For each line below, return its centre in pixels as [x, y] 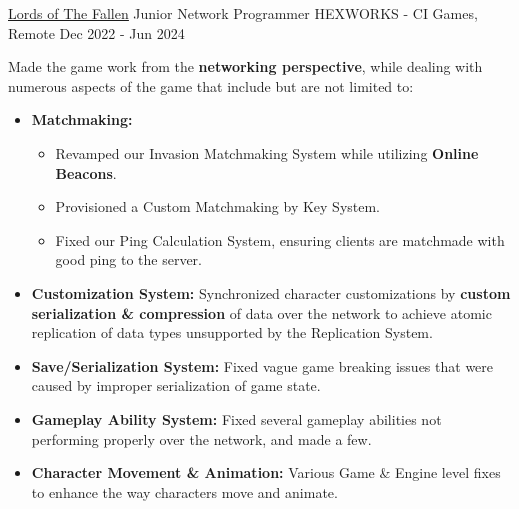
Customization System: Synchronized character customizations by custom [271, 292]
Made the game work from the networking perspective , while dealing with [245, 66]
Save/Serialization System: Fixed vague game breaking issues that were [262, 365]
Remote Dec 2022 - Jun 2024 [96, 32]
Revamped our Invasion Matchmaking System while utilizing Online [267, 152]
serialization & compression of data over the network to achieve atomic [261, 312]
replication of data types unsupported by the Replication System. [232, 332]
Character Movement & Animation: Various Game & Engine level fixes [266, 472]
